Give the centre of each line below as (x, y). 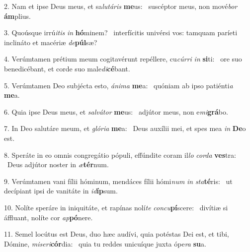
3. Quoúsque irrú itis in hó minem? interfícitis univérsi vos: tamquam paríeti (121, 32)
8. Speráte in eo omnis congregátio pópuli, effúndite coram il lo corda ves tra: (120, 155)
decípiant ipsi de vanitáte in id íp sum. (61, 191)
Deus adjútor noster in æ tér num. (58, 164)
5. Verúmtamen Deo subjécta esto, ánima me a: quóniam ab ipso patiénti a (119, 85)
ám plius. (18, 16)
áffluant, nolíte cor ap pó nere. (48, 217)
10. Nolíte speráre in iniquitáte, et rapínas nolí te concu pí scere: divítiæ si (116, 207)
